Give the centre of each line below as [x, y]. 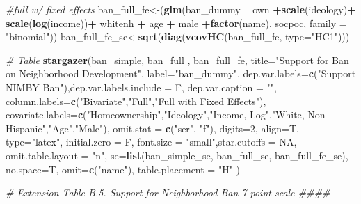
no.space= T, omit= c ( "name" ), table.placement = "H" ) [123, 169]
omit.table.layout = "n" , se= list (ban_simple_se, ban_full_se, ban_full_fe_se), [177, 155]
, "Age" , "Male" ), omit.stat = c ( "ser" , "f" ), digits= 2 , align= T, [172, 128]
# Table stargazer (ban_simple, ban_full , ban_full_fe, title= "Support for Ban [177, 60]
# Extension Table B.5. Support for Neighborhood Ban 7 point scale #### [168, 193]
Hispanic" [26, 128]
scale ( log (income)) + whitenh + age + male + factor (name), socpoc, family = [176, 23]
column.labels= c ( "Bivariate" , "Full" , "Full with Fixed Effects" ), [136, 101]
